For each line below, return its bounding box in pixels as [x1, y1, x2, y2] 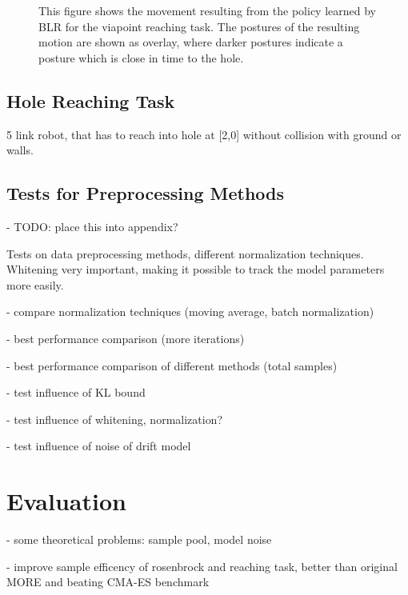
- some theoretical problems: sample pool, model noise [6, 531, 272, 548]
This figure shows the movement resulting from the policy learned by [38, 2, 377, 18]
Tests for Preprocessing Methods [6, 181, 285, 206]
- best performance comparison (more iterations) [6, 329, 245, 346]
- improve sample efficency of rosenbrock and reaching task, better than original [6, 557, 398, 574]
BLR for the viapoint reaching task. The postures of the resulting [38, 18, 360, 34]
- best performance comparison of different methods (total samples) [6, 357, 338, 373]
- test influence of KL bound [6, 384, 146, 401]
